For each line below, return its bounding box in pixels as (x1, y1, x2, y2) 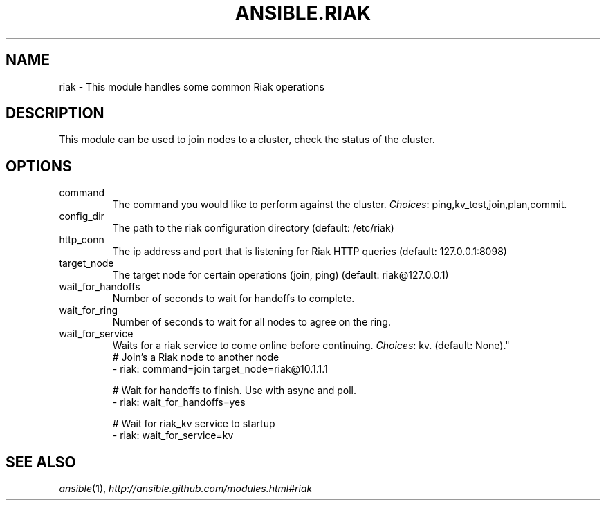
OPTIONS (6, 157, 72, 175)
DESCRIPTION (6, 104, 104, 122)
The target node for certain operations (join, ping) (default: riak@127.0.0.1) (112, 269, 449, 281)
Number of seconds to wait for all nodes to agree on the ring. (112, 316, 391, 328)
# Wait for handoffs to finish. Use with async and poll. (112, 384, 356, 397)
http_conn (59, 234, 104, 246)
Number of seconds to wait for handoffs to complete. (112, 292, 355, 305)
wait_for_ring (59, 304, 118, 317)
